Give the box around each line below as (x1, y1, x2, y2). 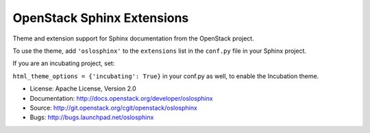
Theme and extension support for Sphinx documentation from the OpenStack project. (12, 34, 254, 43)
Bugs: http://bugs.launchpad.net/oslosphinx (29, 113, 154, 121)
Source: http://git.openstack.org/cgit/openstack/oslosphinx (29, 104, 198, 112)
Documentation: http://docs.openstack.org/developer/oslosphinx (29, 94, 213, 102)
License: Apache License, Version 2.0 (29, 84, 136, 93)
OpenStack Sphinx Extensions (12, 10, 189, 25)
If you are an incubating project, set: (12, 59, 115, 68)
